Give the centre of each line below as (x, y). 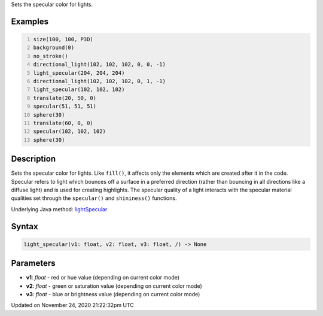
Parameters (33, 263)
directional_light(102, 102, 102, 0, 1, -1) (99, 81)
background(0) (54, 48)
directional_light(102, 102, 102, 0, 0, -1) (99, 65)
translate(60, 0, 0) (63, 123)
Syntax (25, 227)
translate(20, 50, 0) (65, 98)
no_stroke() (51, 56)
